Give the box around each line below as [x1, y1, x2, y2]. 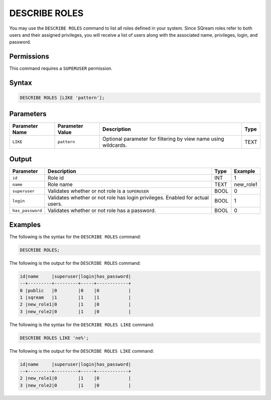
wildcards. [102, 141, 127, 148]
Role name [48, 181, 73, 188]
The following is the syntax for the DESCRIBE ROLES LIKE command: [9, 322, 155, 328]
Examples [9, 220, 41, 229]
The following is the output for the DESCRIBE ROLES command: [9, 260, 141, 266]
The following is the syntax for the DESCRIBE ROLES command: [9, 234, 142, 240]
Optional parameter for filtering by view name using [102, 135, 224, 142]
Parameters [9, 110, 47, 118]
